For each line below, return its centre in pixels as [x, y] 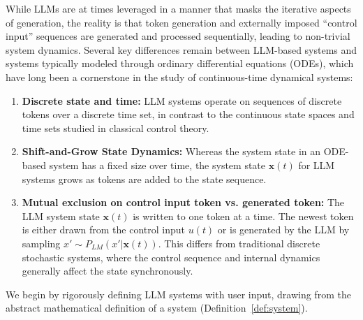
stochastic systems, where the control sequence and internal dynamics [171, 257]
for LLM [317, 165]
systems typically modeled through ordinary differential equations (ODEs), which [180, 63]
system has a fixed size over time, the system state [157, 165]
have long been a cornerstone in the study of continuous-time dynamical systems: [179, 77]
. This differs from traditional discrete [239, 243]
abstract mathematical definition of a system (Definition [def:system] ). [157, 308]
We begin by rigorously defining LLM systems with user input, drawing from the [178, 294]
